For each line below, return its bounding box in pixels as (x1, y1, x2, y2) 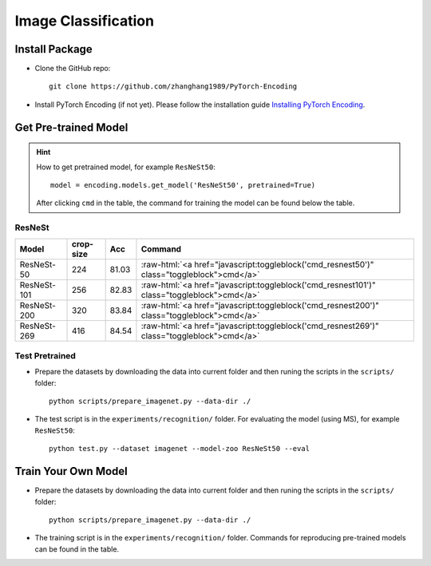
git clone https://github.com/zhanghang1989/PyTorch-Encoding (49, 82, 298, 91)
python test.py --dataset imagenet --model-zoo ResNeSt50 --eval (49, 444, 310, 453)
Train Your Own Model (14, 465, 128, 478)
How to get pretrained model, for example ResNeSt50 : (36, 162, 215, 172)
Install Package (14, 42, 93, 56)
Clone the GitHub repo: (34, 64, 111, 73)
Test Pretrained (14, 350, 76, 361)
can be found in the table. (34, 544, 120, 554)
